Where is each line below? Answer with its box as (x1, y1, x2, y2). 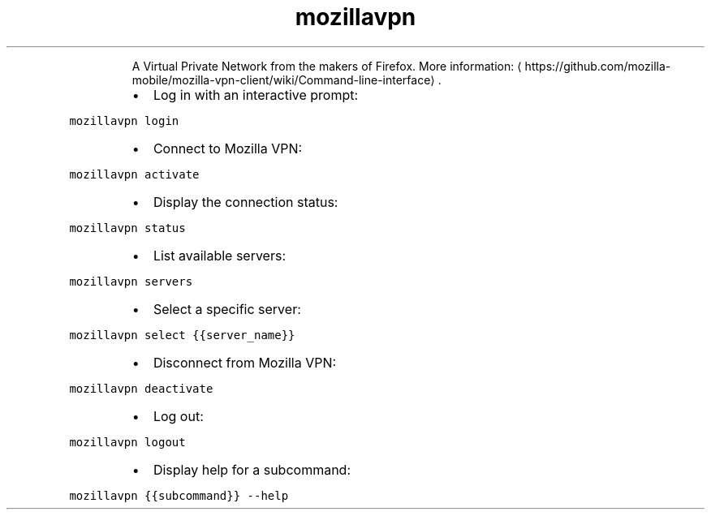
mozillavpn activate (69, 167, 200, 181)
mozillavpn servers (69, 274, 193, 288)
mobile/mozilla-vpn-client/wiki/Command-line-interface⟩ (131, 72, 435, 87)
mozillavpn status (69, 221, 186, 234)
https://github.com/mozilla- (524, 58, 671, 73)
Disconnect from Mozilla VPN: (153, 354, 337, 371)
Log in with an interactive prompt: (153, 86, 359, 103)
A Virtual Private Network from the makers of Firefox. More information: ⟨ (131, 58, 522, 73)
